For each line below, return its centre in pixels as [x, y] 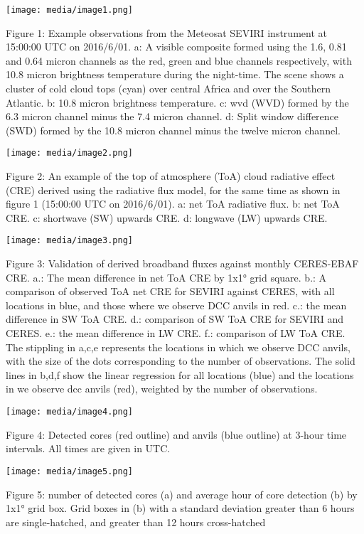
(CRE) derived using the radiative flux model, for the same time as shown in [173, 189]
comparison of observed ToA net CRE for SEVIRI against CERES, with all [170, 291]
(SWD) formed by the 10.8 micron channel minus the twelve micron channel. [173, 130]
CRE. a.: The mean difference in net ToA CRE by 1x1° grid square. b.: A [166, 277]
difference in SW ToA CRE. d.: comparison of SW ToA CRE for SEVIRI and [175, 319]
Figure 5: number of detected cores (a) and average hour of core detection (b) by [182, 494]
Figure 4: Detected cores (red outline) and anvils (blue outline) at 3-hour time [176, 434]
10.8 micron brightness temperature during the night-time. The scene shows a [175, 74]
